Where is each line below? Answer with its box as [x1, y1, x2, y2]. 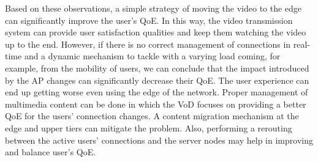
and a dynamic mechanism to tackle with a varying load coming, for [24, 50, 281, 62]
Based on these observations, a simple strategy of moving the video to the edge [5, 2, 302, 14]
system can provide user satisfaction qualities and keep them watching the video [5, 26, 306, 39]
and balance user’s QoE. [5, 145, 96, 158]
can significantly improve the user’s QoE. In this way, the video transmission [5, 13, 293, 26]
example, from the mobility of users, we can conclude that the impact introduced [5, 61, 309, 74]
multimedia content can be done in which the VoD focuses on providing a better [5, 97, 306, 110]
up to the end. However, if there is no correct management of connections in [5, 37, 291, 50]
